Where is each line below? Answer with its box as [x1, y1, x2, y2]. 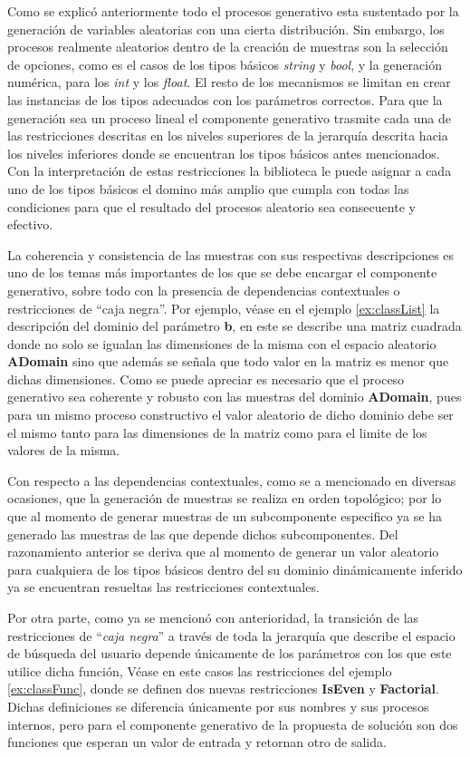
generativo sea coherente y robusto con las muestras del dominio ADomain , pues [7, 387, 462, 406]
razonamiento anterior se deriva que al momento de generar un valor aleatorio [7, 542, 439, 561]
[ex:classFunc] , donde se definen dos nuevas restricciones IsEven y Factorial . [7, 679, 439, 698]
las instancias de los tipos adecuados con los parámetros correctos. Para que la [7, 90, 443, 109]
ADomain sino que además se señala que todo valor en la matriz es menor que [7, 352, 449, 371]
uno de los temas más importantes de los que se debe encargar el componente [7, 263, 437, 282]
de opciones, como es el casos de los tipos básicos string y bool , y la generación [7, 54, 442, 73]
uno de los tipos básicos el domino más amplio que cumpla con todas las [7, 179, 409, 198]
